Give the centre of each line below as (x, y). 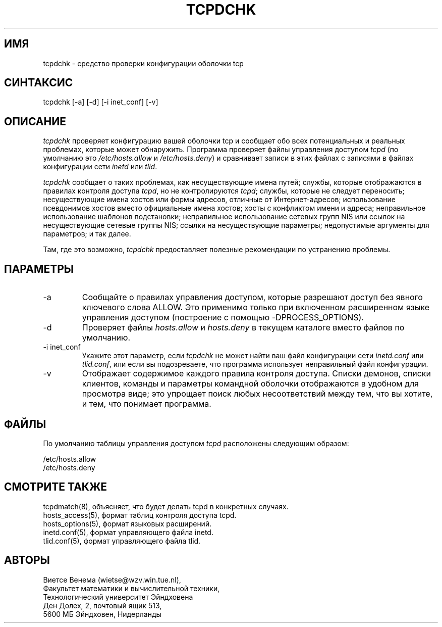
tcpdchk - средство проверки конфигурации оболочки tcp (143, 63)
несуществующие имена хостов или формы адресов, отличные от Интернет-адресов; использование (219, 200)
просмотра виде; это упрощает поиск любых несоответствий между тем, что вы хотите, (257, 394)
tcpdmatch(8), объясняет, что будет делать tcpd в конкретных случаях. (166, 506)
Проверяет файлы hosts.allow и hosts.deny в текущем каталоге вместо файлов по (243, 328)
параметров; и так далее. (87, 234)
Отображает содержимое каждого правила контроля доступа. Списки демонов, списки (256, 374)
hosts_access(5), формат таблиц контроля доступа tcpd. (140, 515)
